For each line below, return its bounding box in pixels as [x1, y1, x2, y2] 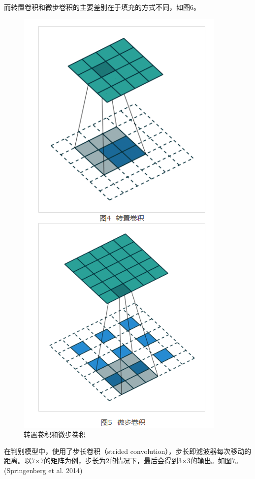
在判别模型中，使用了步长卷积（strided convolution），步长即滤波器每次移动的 [4, 446, 252, 456]
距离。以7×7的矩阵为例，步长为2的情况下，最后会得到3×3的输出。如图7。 [4, 455, 242, 466]
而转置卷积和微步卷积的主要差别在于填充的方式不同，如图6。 [4, 2, 200, 12]
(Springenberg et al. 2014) [4, 465, 83, 475]
